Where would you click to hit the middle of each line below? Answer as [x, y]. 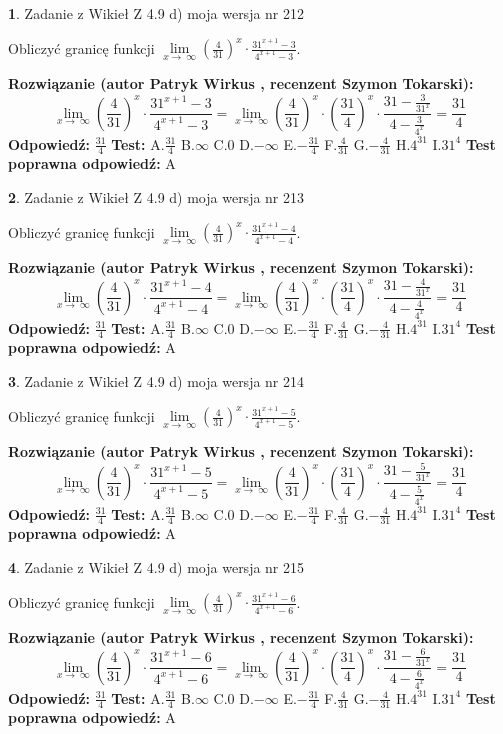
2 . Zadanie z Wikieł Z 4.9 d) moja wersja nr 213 [156, 196]
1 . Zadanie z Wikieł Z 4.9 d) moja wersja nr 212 [156, 13]
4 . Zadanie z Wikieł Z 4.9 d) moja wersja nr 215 [156, 566]
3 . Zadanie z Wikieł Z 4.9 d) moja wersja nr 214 [156, 380]
